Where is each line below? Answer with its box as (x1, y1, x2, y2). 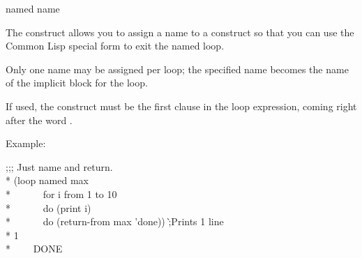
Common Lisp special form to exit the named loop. (6, 38, 225, 53)
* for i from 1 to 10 (6, 186, 117, 201)
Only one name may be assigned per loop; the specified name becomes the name (6, 61, 349, 76)
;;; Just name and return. (6, 159, 113, 174)
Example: (6, 136, 46, 151)
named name (6, 1, 60, 15)
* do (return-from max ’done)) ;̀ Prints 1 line (6, 214, 224, 229)
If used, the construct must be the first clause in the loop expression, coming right (6, 98, 357, 113)
